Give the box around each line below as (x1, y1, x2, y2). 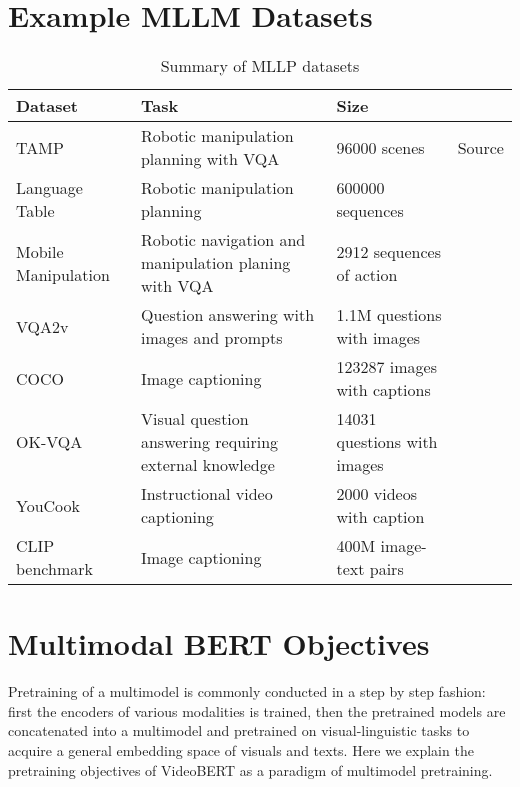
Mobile (16, 239, 64, 263)
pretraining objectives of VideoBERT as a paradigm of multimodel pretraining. (8, 759, 493, 780)
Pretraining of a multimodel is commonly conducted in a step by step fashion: (8, 681, 486, 702)
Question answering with (140, 303, 315, 327)
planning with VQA (140, 147, 280, 171)
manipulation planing (140, 251, 291, 275)
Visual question (140, 407, 249, 431)
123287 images (336, 355, 437, 379)
